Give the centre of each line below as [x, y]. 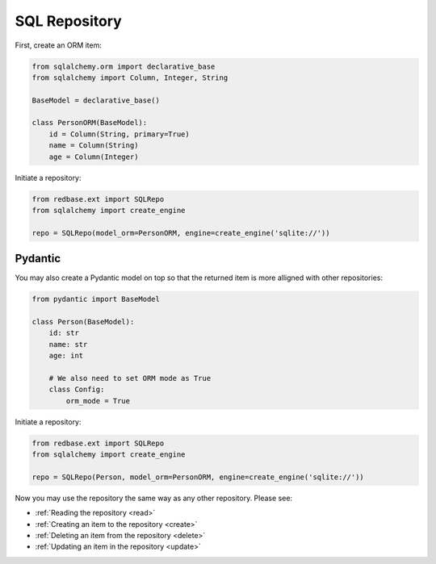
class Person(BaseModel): [83, 322]
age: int [66, 356]
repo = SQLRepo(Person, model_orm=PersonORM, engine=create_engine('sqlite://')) [198, 477]
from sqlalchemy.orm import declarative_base [124, 66]
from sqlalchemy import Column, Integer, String [130, 77]
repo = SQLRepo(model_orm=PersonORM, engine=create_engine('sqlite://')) [181, 233]
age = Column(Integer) [94, 157]
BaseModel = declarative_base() [96, 100]
